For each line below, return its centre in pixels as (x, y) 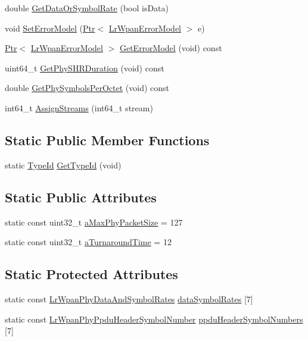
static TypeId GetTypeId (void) (63, 165)
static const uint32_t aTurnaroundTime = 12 (88, 242)
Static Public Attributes (81, 197)
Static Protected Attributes (91, 274)
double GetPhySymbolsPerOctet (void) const (87, 88)
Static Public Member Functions (107, 140)
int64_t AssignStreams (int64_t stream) (79, 107)
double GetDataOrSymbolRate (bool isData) (87, 8)
